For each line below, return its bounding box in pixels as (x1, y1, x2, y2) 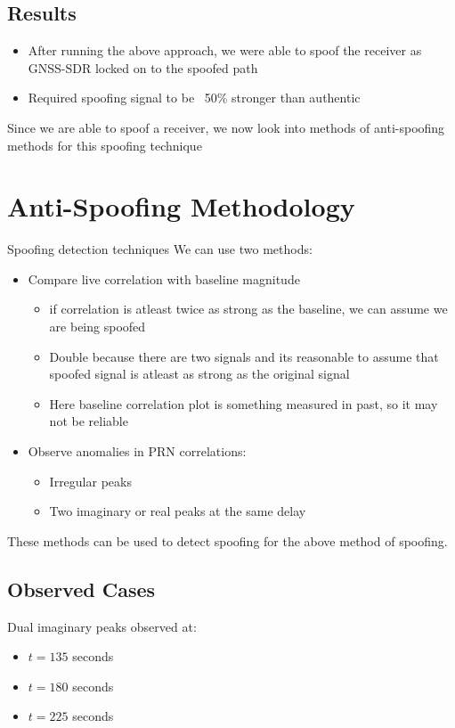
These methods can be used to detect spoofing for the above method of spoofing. (7, 531, 448, 550)
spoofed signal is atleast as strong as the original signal (49, 364, 350, 383)
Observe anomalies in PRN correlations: (28, 442, 247, 461)
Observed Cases (7, 575, 156, 602)
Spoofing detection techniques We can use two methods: (7, 240, 313, 258)
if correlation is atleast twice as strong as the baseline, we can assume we (49, 299, 448, 318)
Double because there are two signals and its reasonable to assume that (49, 347, 439, 365)
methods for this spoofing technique (7, 135, 202, 154)
